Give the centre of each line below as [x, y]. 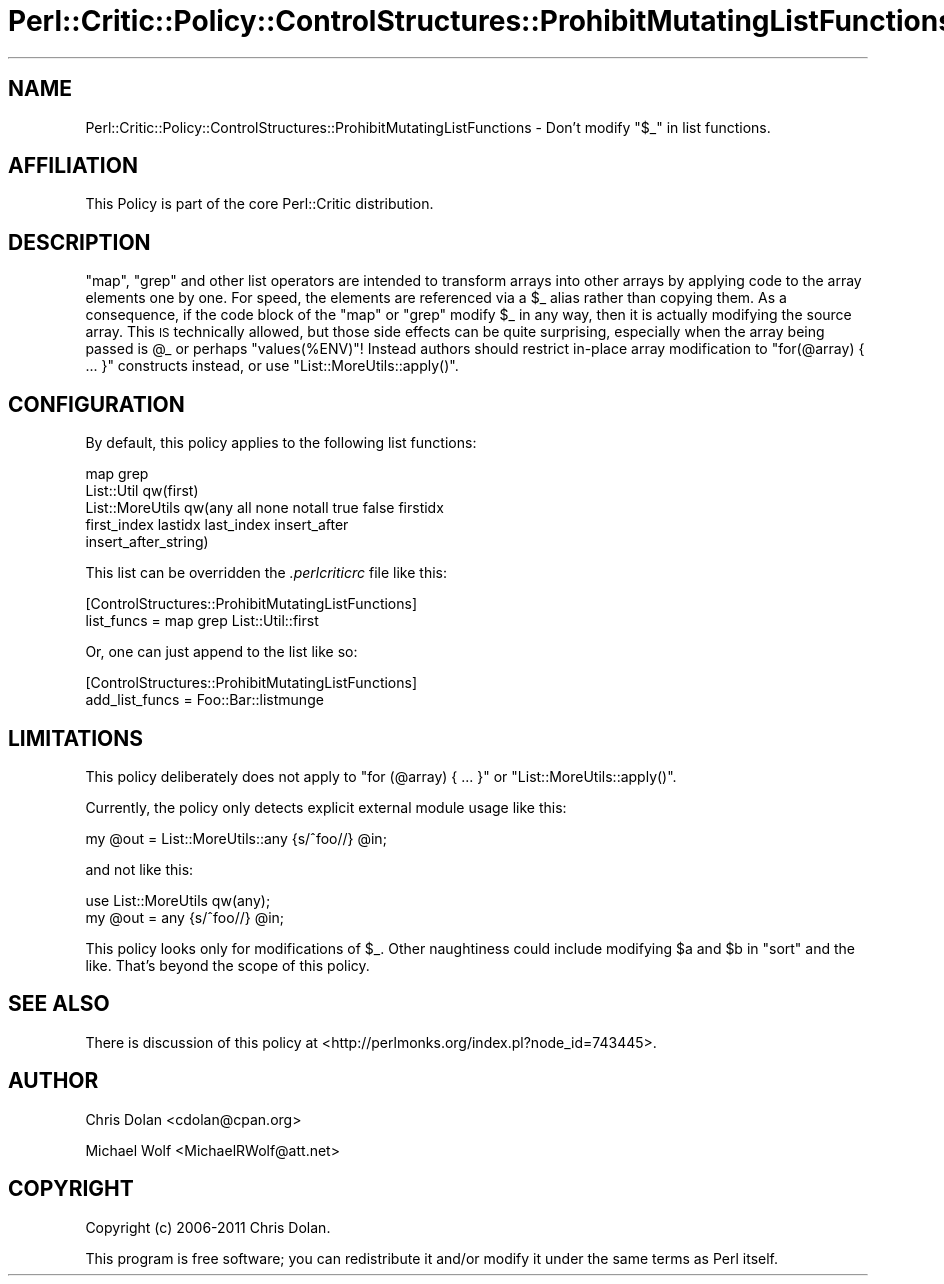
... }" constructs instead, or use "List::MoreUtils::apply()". [272, 366]
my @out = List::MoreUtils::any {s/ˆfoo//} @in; [236, 838]
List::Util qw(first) [142, 491]
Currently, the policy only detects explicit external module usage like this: [326, 807]
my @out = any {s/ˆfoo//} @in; [185, 917]
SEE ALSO [59, 1004]
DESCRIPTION [79, 242]
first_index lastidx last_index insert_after [217, 525]
